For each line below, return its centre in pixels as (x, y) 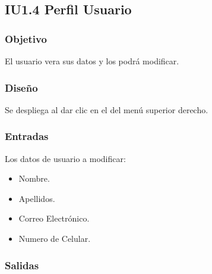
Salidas (22, 265)
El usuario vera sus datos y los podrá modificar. (92, 61)
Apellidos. (37, 198)
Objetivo (26, 38)
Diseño (21, 87)
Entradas (27, 136)
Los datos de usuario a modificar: (65, 158)
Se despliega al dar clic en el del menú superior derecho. (107, 109)
